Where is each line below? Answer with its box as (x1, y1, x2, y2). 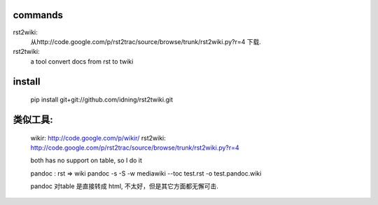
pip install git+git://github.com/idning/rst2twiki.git (30, 95, 174, 104)
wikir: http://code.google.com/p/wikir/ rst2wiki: (30, 134, 166, 142)
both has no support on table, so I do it (30, 156, 143, 164)
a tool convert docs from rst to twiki (30, 57, 134, 66)
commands (13, 9, 63, 21)
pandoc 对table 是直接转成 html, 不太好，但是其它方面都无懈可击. (30, 182, 218, 190)
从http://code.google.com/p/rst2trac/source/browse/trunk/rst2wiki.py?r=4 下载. (30, 37, 262, 45)
